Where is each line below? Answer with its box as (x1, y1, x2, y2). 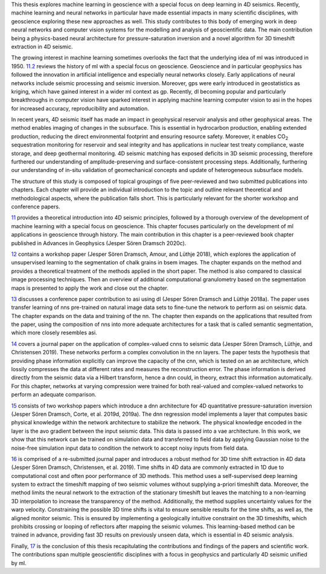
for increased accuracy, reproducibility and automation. (11, 104, 149, 112)
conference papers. (11, 203, 60, 210)
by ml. (11, 559, 27, 567)
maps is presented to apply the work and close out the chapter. (11, 284, 168, 292)
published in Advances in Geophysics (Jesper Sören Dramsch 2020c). (11, 239, 187, 247)
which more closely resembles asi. (11, 329, 97, 336)
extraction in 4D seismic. (11, 43, 73, 50)
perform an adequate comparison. (11, 391, 97, 398)
